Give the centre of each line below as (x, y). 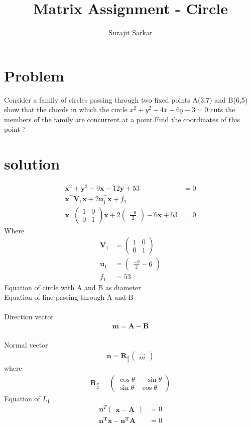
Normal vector (26, 344)
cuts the (223, 109)
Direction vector (29, 317)
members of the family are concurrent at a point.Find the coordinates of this (122, 119)
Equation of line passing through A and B (69, 297)
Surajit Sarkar (131, 32)
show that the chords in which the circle (66, 109)
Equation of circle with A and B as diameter (73, 287)
